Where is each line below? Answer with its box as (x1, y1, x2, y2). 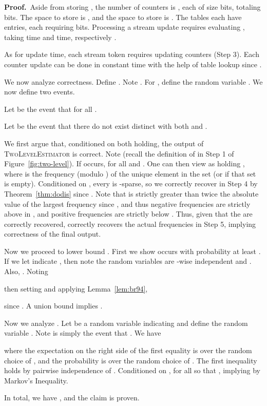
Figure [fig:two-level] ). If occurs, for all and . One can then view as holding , (4, 158, 245, 169)
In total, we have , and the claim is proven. (4, 392, 140, 403)
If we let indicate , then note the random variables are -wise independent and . (4, 256, 252, 266)
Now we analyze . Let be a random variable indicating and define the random (4, 317, 248, 328)
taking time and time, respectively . (4, 31, 117, 42)
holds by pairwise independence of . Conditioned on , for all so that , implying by (4, 365, 260, 376)
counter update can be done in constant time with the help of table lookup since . (4, 59, 262, 69)
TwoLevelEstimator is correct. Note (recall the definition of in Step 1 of (4, 148, 234, 159)
